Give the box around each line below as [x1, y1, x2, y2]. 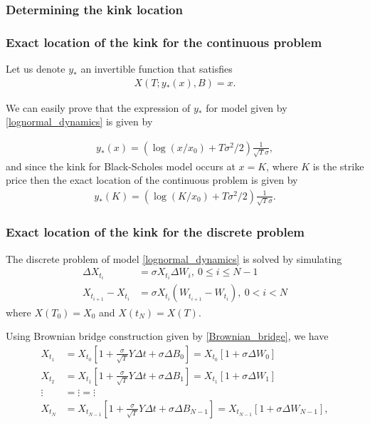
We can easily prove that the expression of [6, 100, 191, 115]
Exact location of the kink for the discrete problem [6, 223, 305, 241]
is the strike [312, 158, 364, 173]
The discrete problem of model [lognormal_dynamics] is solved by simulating [6, 251, 342, 266]
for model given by [206, 100, 287, 115]
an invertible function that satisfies [80, 61, 233, 76]
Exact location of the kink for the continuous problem [6, 33, 322, 51]
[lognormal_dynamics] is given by [6, 114, 153, 129]
